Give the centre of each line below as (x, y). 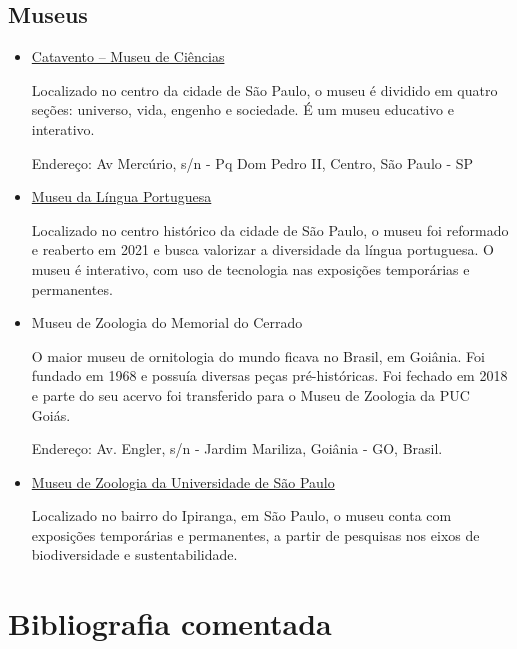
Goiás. (51, 414)
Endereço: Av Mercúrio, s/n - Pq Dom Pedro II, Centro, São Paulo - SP (252, 162)
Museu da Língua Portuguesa (121, 196)
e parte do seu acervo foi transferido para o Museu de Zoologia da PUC (250, 394)
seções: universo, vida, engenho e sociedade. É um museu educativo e (242, 109)
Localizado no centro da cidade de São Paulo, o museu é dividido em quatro (264, 89)
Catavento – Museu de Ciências (128, 56)
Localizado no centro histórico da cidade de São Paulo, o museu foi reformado (270, 229)
